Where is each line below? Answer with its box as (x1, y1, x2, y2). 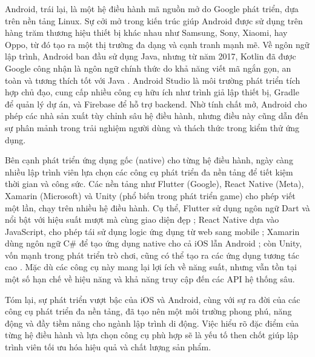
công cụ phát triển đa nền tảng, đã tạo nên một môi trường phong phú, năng (5, 305, 292, 318)
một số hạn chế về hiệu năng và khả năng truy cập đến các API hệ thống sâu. (5, 273, 295, 285)
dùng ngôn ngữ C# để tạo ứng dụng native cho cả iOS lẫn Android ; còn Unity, (5, 237, 302, 250)
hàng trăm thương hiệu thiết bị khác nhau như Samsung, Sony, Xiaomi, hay (5, 26, 288, 39)
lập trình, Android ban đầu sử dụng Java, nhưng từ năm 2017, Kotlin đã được (5, 50, 296, 63)
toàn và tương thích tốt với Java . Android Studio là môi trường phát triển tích (5, 73, 300, 86)
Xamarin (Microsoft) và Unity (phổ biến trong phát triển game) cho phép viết (5, 189, 296, 202)
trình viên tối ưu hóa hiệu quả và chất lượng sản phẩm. (5, 341, 211, 353)
